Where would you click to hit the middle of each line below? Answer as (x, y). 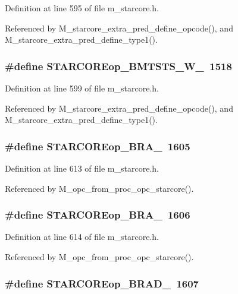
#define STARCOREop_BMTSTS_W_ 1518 (118, 66)
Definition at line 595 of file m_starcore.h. (82, 8)
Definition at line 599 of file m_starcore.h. (82, 88)
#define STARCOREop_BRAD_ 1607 (102, 283)
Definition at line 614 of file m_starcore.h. (82, 237)
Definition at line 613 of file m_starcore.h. (82, 168)
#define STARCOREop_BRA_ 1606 (98, 215)
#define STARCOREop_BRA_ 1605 (98, 146)
